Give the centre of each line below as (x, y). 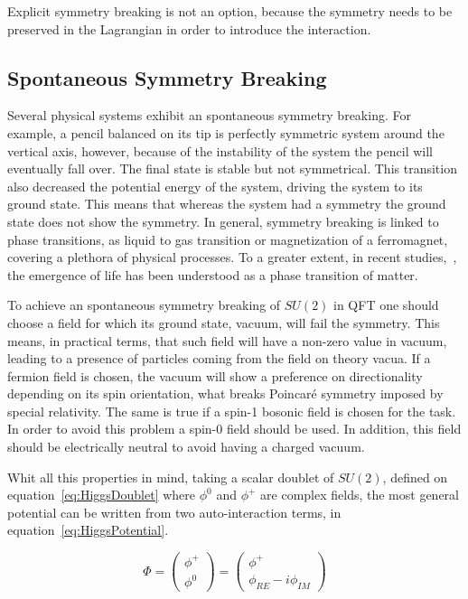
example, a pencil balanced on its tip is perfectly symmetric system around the (226, 132)
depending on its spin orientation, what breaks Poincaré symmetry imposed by (225, 393)
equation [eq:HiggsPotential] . (88, 530)
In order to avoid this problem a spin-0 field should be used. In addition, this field (234, 429)
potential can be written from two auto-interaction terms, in (174, 512)
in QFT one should (386, 305)
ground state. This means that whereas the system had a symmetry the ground (227, 204)
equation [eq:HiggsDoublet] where (102, 495)
